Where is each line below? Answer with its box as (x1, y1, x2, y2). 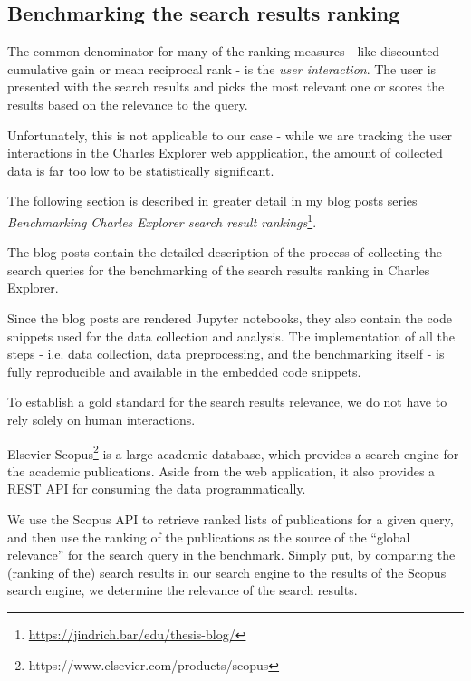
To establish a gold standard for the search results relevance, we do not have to (7, 392, 447, 411)
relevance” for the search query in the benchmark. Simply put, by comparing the (7, 545, 456, 564)
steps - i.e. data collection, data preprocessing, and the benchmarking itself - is (7, 344, 445, 363)
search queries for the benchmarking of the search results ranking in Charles (7, 260, 430, 279)
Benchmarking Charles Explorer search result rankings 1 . (7, 209, 317, 231)
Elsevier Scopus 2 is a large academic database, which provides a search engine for (7, 441, 459, 463)
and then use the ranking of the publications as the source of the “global (7, 527, 410, 546)
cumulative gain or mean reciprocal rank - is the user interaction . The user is (7, 59, 437, 78)
